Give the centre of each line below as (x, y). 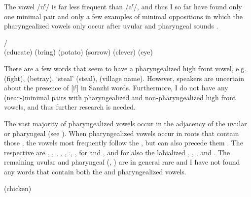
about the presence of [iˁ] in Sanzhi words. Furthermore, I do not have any (116, 88)
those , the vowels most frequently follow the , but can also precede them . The (124, 143)
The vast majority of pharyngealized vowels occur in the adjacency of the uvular (125, 123)
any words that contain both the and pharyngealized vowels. (95, 171)
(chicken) (18, 188)
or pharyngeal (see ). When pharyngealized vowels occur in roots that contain (122, 133)
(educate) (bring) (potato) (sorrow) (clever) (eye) (79, 52)
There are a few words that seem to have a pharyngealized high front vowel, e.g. (125, 68)
